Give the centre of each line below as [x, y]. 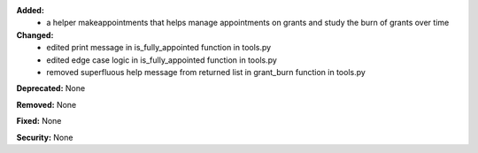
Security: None [45, 137]
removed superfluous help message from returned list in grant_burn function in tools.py [206, 72]
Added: [30, 10]
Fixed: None [39, 121]
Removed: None [46, 104]
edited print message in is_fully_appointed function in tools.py [159, 48]
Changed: [35, 34]
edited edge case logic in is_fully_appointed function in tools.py [162, 60]
